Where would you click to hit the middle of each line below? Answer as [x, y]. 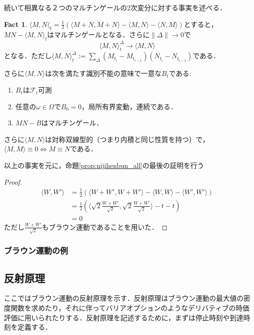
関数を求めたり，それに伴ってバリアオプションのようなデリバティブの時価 [130, 308]
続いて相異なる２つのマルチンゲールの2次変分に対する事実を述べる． [115, 7]
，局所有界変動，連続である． [129, 106]
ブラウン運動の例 [36, 251]
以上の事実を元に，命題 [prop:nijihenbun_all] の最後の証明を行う [104, 165]
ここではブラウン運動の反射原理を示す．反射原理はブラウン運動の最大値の [124, 298]
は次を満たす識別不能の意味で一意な [103, 73]
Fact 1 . [16, 24]
